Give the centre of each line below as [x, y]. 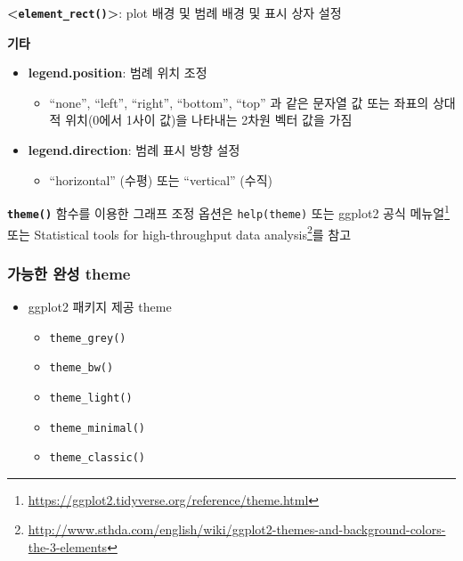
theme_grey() [88, 338]
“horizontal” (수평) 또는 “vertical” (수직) [161, 179]
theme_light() [91, 398]
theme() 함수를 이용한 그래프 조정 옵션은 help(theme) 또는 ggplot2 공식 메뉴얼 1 [228, 211]
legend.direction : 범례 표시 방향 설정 [134, 150]
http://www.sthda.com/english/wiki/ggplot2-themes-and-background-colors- [237, 529]
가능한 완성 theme [69, 273]
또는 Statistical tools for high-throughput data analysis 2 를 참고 [179, 232]
